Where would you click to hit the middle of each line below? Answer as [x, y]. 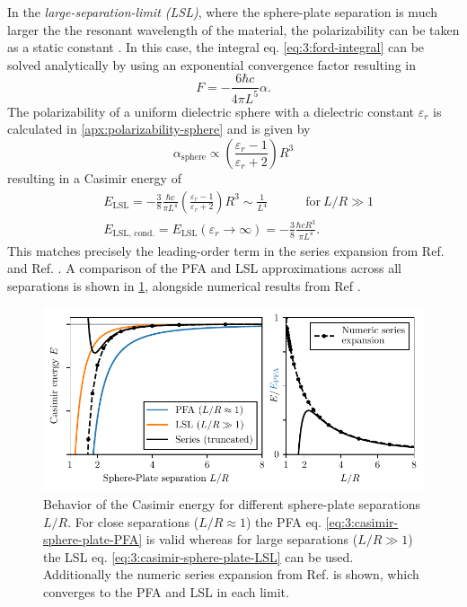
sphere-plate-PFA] [93, 539]
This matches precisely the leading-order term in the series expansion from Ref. [226, 250]
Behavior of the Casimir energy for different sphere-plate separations [232, 504]
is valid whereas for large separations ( [252, 539]
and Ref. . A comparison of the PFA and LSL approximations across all [204, 268]
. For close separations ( [133, 521]
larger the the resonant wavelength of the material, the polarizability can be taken [233, 29]
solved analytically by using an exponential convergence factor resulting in [211, 64]
